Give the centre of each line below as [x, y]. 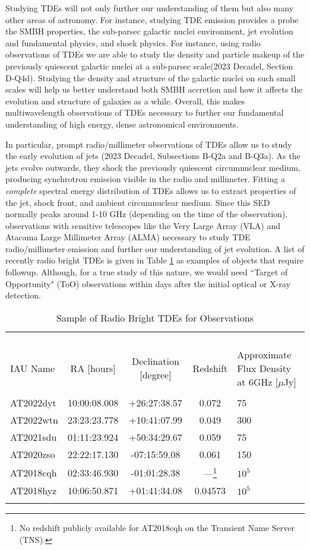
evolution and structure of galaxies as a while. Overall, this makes [125, 101]
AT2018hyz [34, 491]
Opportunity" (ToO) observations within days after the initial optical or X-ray [148, 283]
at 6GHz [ [258, 381]
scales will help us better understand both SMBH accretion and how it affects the [154, 89]
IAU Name [33, 368]
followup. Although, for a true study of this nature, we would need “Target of [147, 272]
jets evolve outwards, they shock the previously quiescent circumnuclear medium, [153, 167]
